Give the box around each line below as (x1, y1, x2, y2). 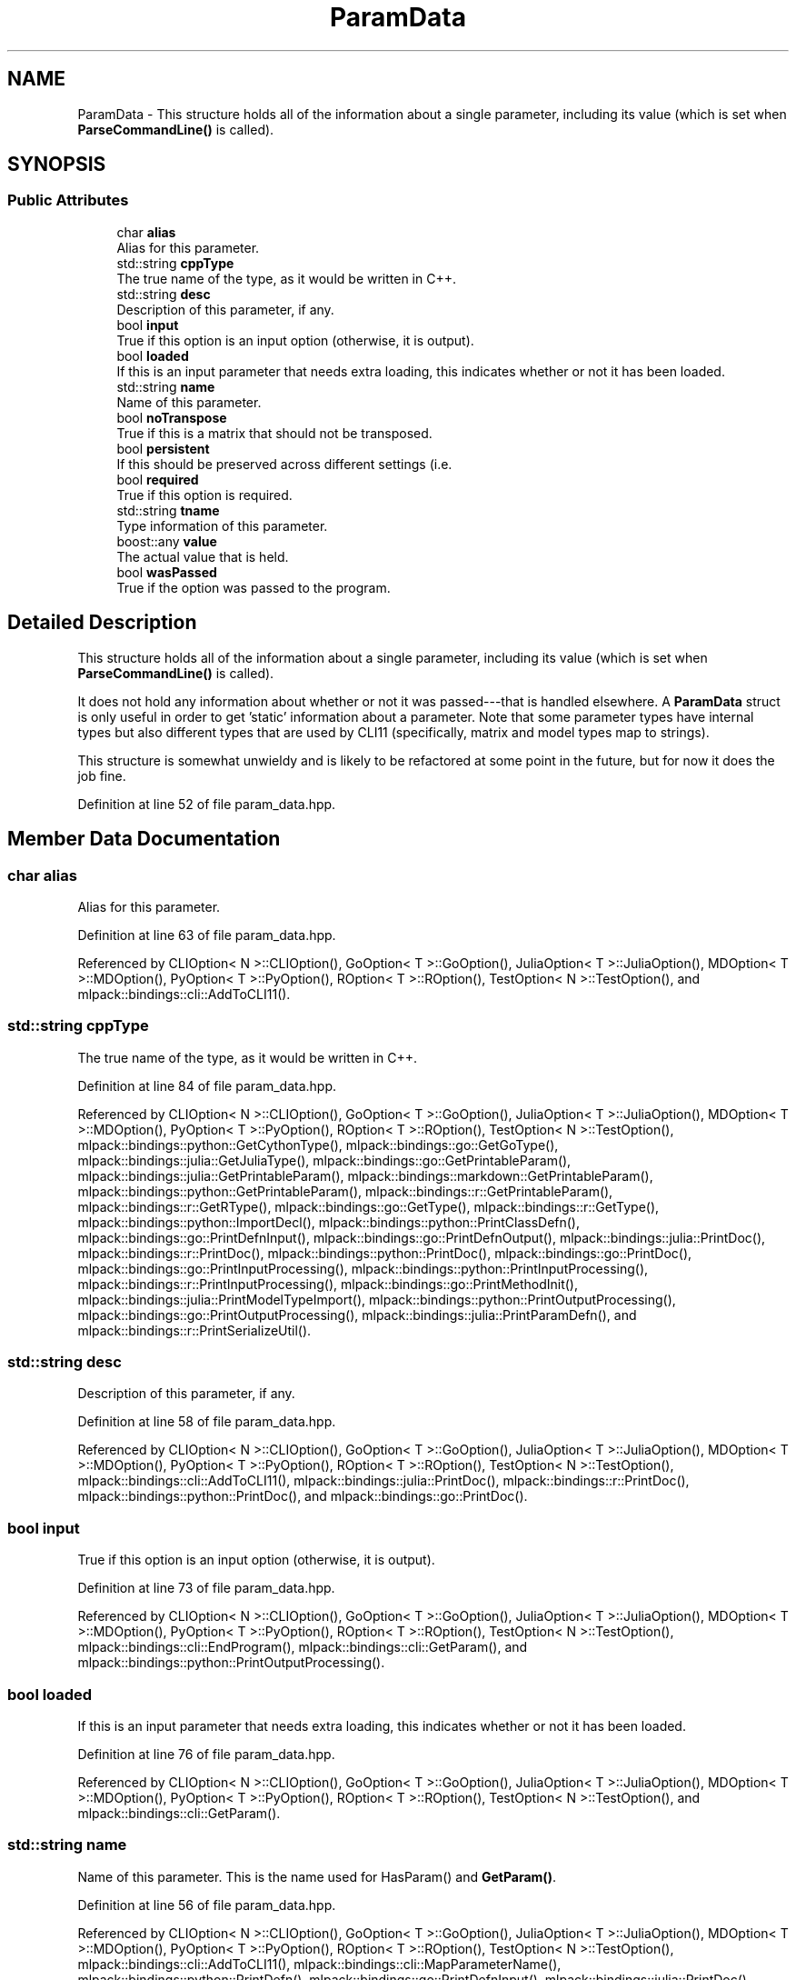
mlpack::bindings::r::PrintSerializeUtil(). (77, 1322, 312, 1338)
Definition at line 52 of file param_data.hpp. (77, 795, 336, 812)
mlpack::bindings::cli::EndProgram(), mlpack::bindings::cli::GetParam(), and (77, 1639, 528, 1655)
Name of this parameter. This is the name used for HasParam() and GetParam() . (77, 1868, 556, 1885)
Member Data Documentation (7, 827, 281, 851)
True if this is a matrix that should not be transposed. (116, 425, 433, 441)
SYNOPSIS (7, 153, 106, 176)
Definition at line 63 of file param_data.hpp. (77, 926, 336, 943)
